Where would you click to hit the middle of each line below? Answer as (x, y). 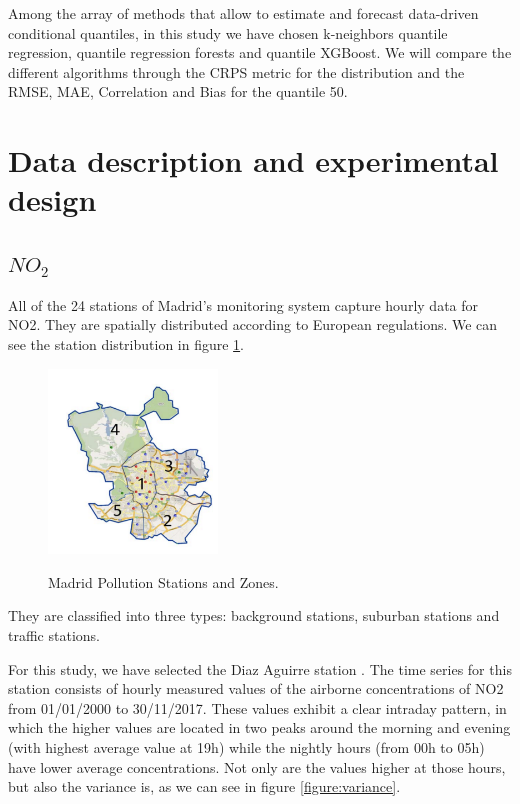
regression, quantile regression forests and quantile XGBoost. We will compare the (260, 52)
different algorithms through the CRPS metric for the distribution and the (236, 71)
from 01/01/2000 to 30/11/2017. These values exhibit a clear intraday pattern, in (257, 707)
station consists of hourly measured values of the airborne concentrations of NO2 (256, 688)
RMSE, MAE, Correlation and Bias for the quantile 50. (178, 91)
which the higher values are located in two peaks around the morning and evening (259, 727)
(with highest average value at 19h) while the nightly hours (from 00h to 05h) (246, 746)
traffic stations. (54, 634)
